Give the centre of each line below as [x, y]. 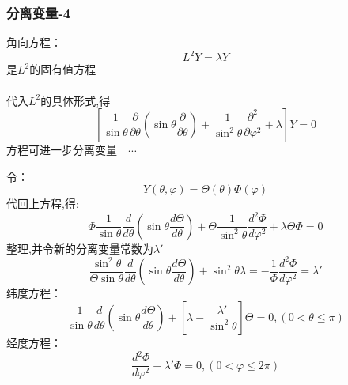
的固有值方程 [63, 69]
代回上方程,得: [43, 204]
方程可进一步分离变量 [62, 150]
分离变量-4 [39, 12]
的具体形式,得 [76, 100]
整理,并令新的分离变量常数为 [80, 248]
